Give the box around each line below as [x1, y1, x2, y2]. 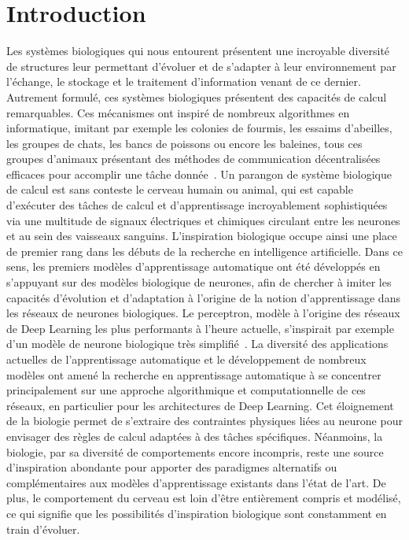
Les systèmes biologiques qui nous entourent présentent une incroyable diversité [6, 43, 390, 59]
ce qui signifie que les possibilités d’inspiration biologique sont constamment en [6, 505, 387, 521]
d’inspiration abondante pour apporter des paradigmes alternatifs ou [6, 459, 337, 475]
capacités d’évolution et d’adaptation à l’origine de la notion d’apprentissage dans [6, 289, 400, 305]
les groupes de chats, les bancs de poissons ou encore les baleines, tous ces [6, 135, 363, 151]
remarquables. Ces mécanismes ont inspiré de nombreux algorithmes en [6, 104, 350, 120]
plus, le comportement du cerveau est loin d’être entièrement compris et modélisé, [6, 490, 401, 506]
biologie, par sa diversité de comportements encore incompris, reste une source [6, 443, 384, 460]
